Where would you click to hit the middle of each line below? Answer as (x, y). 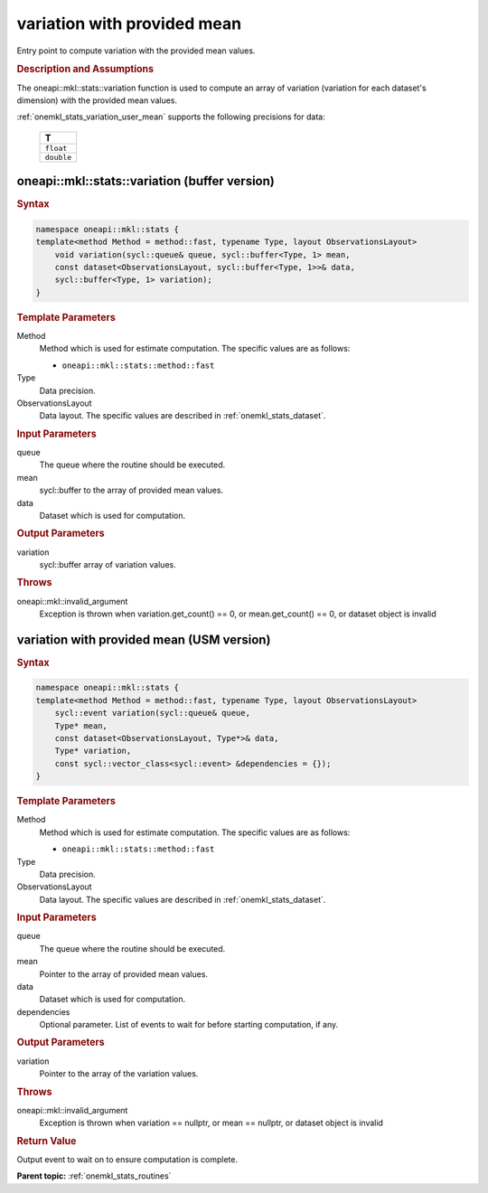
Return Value (47, 1141)
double (58, 157)
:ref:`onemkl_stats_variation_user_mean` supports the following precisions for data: (171, 117)
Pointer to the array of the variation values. (119, 1074)
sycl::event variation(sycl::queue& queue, (152, 713)
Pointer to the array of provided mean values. (123, 974)
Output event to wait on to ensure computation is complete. (127, 1159)
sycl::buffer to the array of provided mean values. (131, 490)
